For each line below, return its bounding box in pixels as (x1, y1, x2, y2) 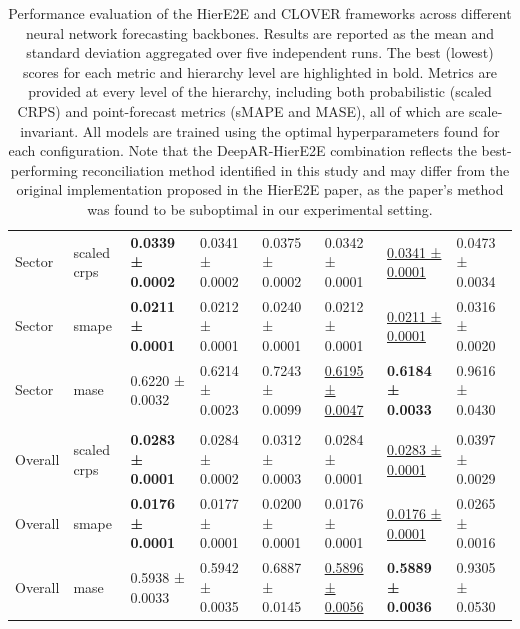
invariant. (20, 120, 79, 141)
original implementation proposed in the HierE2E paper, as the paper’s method (16, 179, 504, 200)
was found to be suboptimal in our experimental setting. (87, 198, 433, 219)
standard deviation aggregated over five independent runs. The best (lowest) (26, 42, 494, 63)
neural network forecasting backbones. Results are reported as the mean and (25, 22, 495, 43)
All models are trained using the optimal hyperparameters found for (82, 120, 500, 141)
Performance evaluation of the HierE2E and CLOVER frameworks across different (8, 3, 512, 23)
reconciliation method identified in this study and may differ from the (82, 159, 510, 180)
